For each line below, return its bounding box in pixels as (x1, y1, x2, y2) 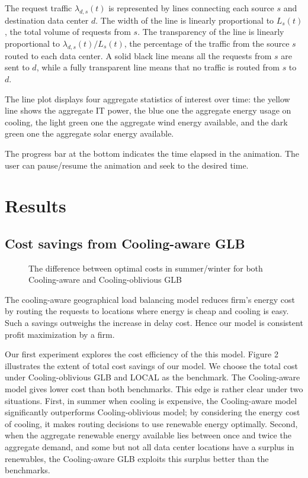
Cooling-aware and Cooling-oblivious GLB (28, 273, 182, 286)
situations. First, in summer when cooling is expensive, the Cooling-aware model (5, 394, 297, 406)
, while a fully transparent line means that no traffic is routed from (36, 61, 280, 73)
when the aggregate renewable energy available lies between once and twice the (5, 429, 291, 441)
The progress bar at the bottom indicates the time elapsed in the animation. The (5, 147, 300, 159)
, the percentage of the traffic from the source (124, 37, 290, 49)
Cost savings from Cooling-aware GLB (5, 234, 245, 252)
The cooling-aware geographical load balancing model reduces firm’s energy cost (5, 293, 296, 305)
